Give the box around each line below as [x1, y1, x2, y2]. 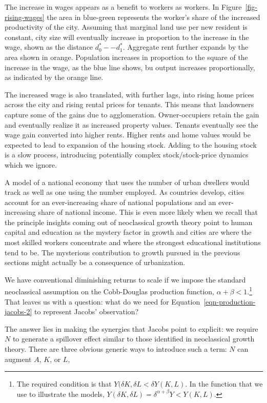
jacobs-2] [5, 306, 32, 317]
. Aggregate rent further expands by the [122, 42, 249, 52]
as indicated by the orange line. [5, 72, 104, 83]
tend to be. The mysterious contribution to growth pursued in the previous [5, 247, 240, 257]
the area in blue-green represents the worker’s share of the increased [47, 11, 260, 22]
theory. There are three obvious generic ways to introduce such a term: [5, 344, 227, 354]
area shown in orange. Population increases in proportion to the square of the [5, 51, 248, 62]
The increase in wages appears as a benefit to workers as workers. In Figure [5, 2, 242, 12]
